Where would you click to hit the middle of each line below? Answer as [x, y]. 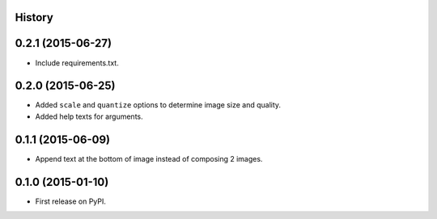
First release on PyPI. [71, 201]
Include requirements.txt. [77, 63]
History [34, 17]
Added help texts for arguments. [89, 116]
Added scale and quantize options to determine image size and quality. [158, 105]
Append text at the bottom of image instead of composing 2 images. [149, 158]
